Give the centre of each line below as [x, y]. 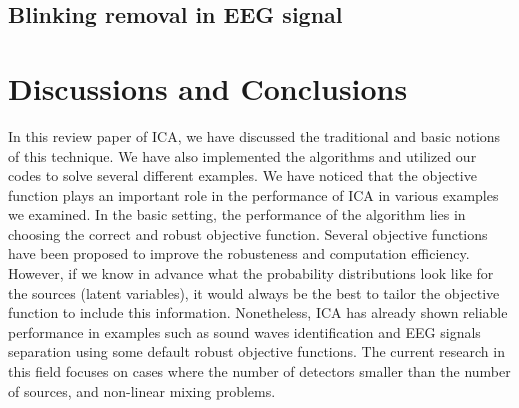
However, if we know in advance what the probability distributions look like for [251, 273]
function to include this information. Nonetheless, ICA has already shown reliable [258, 312]
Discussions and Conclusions [208, 87]
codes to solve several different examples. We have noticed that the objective [242, 175]
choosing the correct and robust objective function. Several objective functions [248, 233]
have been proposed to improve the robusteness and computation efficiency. [239, 253]
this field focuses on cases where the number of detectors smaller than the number [259, 371]
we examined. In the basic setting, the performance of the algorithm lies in [237, 214]
